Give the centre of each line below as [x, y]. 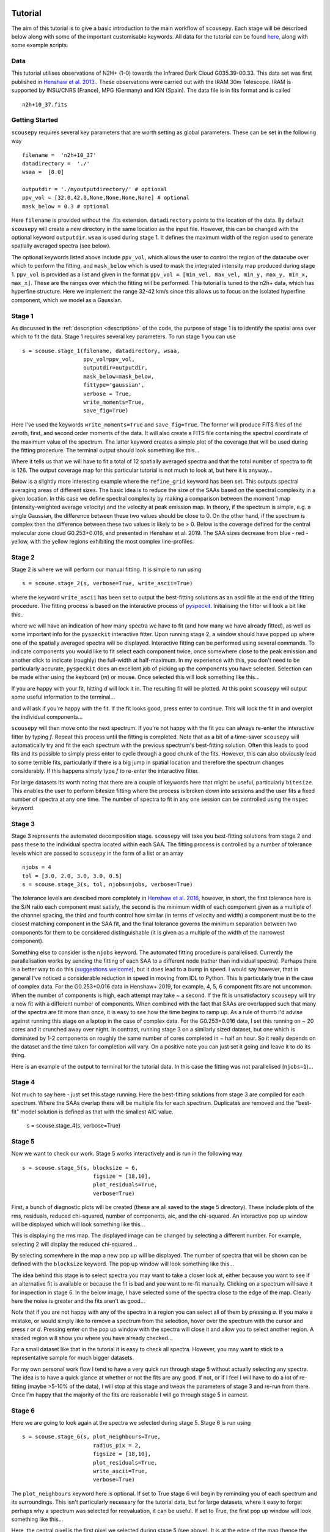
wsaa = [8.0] [43, 172]
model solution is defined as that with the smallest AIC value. [97, 1112]
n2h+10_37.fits [45, 104]
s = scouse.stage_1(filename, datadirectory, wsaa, [101, 351]
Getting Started [35, 120]
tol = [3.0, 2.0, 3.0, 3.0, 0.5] [72, 876]
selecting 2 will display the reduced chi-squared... [74, 1244]
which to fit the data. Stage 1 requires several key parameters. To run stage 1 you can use [124, 336]
